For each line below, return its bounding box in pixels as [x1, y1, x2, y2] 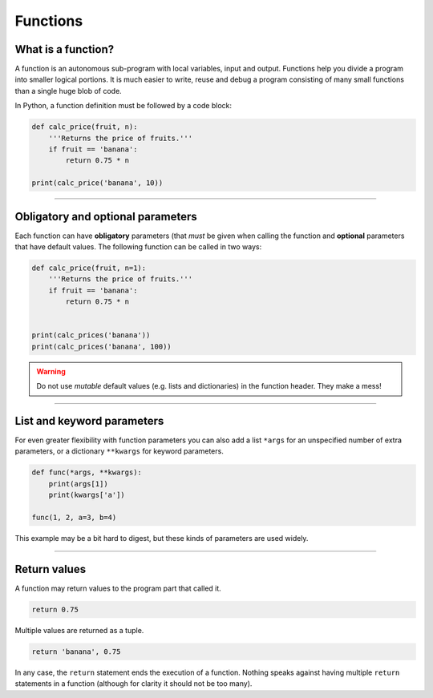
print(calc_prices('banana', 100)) [31, 341, 172, 351]
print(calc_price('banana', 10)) [31, 179, 164, 188]
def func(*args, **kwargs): [31, 468, 142, 477]
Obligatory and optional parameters [14, 209, 197, 224]
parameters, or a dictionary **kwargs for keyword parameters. [14, 446, 224, 456]
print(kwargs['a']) [48, 490, 126, 500]
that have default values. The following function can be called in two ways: [14, 242, 262, 252]
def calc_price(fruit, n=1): [31, 264, 147, 272]
